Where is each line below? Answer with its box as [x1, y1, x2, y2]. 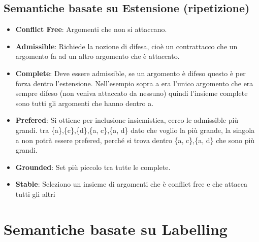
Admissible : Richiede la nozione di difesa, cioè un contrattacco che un [15, 41, 238, 51]
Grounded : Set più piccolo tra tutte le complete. [15, 161, 171, 172]
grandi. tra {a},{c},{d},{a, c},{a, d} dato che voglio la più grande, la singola [15, 124, 255, 135]
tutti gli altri [15, 188, 55, 199]
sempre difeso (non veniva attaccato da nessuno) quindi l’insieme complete [15, 88, 248, 98]
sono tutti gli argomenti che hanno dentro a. [15, 97, 154, 108]
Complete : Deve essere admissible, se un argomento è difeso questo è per [15, 67, 246, 78]
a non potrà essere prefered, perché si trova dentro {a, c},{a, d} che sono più [15, 134, 255, 145]
